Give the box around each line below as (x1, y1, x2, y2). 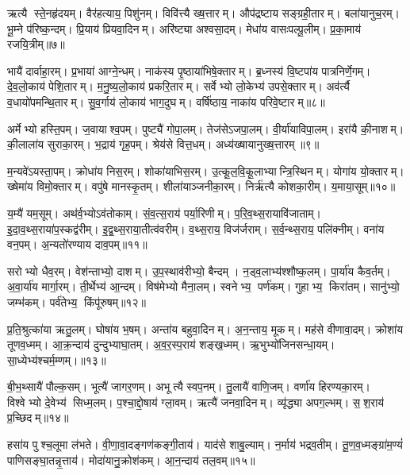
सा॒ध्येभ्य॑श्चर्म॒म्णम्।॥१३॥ (7, 351, 106, 368)
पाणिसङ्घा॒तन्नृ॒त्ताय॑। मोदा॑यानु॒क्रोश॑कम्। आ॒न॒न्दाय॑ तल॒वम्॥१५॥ (7, 451, 255, 468)
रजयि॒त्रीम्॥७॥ (7, 36, 65, 52)
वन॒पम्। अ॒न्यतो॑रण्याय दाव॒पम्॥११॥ (7, 236, 148, 253)
